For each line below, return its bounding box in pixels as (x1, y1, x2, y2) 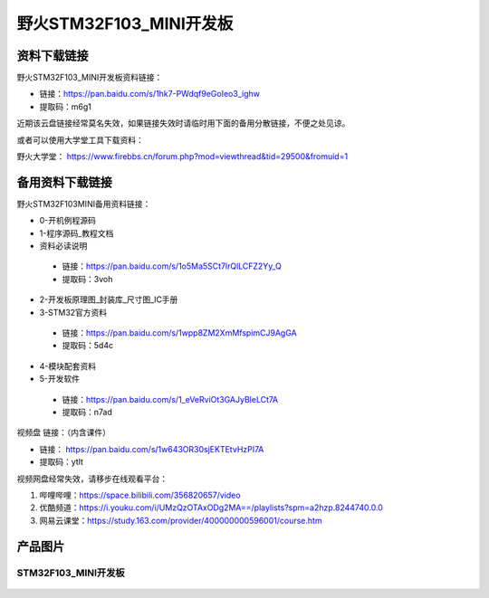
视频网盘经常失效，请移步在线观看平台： (16, 473, 168, 484)
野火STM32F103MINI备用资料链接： (16, 198, 151, 209)
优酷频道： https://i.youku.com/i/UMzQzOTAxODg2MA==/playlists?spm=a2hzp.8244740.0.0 (39, 502, 384, 513)
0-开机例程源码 (39, 215, 97, 226)
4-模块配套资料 (39, 360, 97, 371)
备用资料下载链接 (16, 175, 112, 190)
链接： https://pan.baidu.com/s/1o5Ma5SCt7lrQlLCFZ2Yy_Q (62, 261, 283, 271)
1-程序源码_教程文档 (39, 227, 114, 239)
